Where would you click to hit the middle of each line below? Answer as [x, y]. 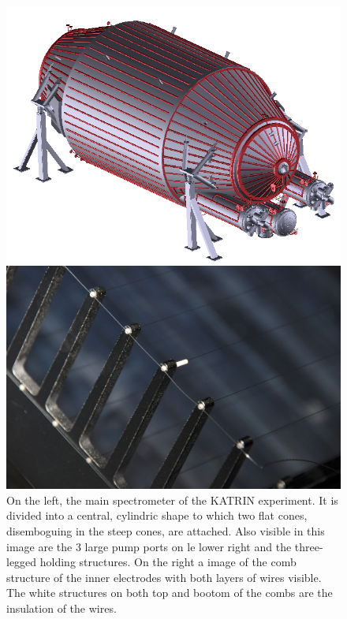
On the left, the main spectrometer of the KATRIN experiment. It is [172, 500]
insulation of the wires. [62, 608]
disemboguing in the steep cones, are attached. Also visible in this [166, 531]
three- [309, 546]
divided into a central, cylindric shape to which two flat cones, [157, 515]
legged [22, 562]
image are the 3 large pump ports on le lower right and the [149, 546]
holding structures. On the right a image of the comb [168, 562]
